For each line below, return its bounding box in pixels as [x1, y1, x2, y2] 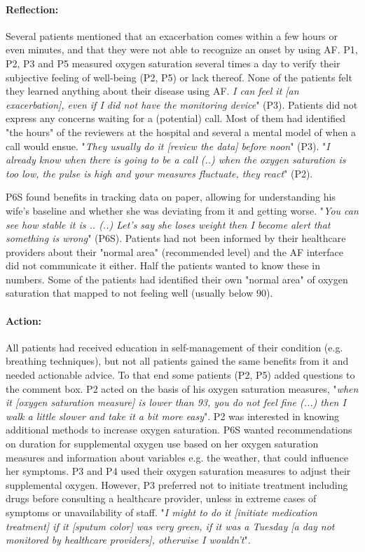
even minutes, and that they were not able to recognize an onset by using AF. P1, [6, 42, 358, 57]
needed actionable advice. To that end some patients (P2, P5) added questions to [6, 368, 355, 382]
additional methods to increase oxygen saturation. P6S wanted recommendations [6, 422, 352, 437]
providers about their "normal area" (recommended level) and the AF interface [6, 244, 343, 259]
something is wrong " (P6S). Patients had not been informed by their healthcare [6, 231, 346, 245]
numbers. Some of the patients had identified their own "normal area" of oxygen [6, 271, 348, 286]
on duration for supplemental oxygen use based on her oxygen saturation [6, 436, 319, 451]
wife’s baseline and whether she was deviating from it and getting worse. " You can [6, 203, 359, 217]
